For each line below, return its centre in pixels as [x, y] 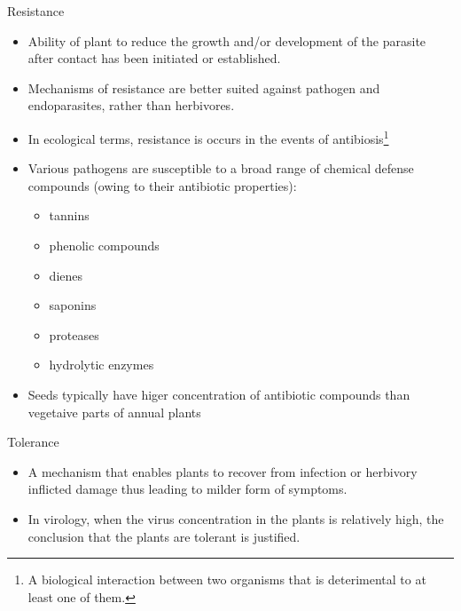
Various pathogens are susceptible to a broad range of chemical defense [221, 168]
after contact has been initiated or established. [154, 58]
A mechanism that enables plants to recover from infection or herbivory [223, 471]
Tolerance [33, 442]
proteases [74, 334]
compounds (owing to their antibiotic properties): [162, 185]
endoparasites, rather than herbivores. [131, 105]
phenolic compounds [104, 245]
